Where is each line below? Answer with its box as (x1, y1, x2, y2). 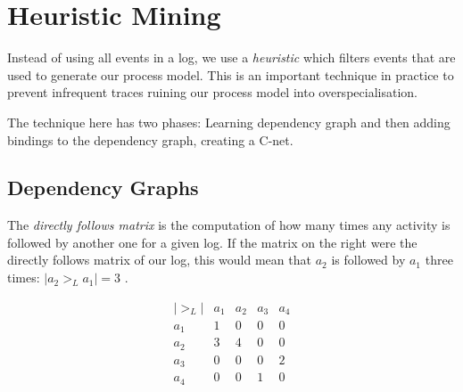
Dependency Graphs (7, 174, 199, 201)
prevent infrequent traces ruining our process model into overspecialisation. (7, 83, 418, 102)
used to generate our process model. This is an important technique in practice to (7, 65, 454, 84)
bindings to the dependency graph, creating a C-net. (7, 130, 294, 149)
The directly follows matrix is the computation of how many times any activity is (7, 216, 451, 234)
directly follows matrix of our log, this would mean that (7, 250, 311, 269)
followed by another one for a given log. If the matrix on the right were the (7, 233, 418, 251)
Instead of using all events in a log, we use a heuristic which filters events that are (7, 48, 456, 67)
